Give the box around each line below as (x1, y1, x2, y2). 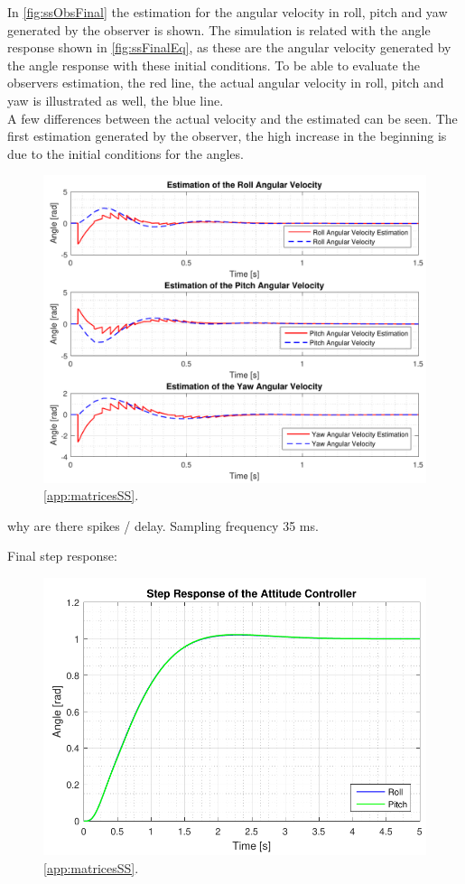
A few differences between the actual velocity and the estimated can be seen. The (7, 108, 458, 127)
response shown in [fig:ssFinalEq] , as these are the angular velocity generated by (7, 38, 451, 57)
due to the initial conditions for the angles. (7, 144, 244, 163)
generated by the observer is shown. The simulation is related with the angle (7, 20, 431, 39)
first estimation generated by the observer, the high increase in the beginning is (7, 126, 447, 145)
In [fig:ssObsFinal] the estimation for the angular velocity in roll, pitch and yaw (7, 3, 448, 21)
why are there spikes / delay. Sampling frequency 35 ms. (7, 516, 319, 535)
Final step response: (7, 546, 117, 565)
